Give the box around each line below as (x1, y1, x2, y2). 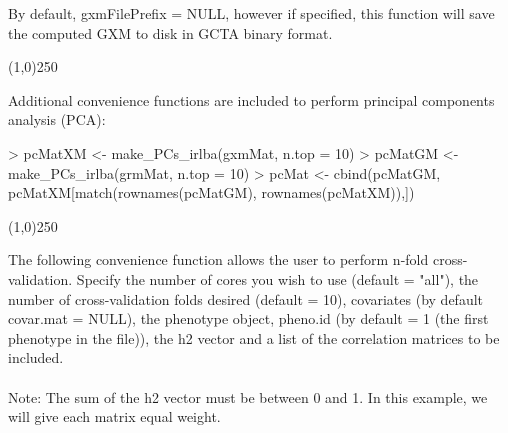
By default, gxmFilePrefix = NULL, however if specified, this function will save (8, 3, 495, 23)
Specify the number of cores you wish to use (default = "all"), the (76, 268, 479, 289)
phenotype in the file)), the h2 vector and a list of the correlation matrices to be (8, 327, 500, 348)
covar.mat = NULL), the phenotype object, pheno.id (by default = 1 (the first (8, 308, 489, 329)
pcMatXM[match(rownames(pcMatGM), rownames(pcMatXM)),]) (8, 182, 415, 203)
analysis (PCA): (8, 109, 106, 130)
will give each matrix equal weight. (8, 406, 221, 427)
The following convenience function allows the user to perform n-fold (8, 249, 429, 270)
